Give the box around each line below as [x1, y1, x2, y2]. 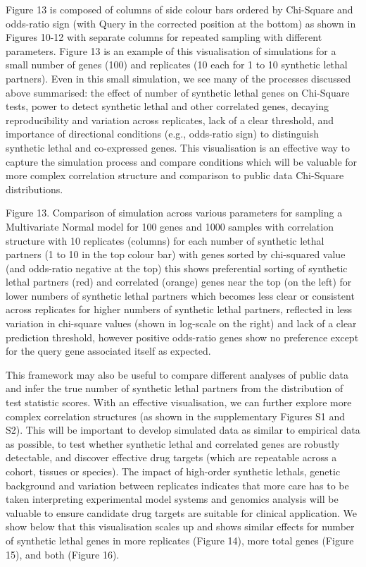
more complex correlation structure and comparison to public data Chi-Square [6, 168, 344, 183]
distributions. [6, 181, 63, 196]
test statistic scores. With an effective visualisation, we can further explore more [6, 395, 352, 410]
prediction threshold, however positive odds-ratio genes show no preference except [6, 329, 359, 344]
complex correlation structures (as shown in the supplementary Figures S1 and [6, 408, 345, 423]
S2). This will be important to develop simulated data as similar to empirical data [6, 422, 360, 437]
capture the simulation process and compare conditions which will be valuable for [6, 154, 358, 169]
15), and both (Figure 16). [6, 547, 120, 561]
